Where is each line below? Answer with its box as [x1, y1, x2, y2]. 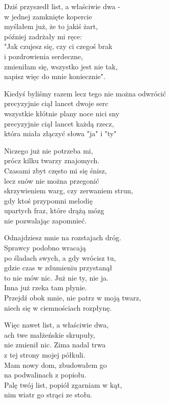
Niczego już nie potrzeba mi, [4, 145, 93, 156]
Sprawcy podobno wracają [4, 242, 86, 253]
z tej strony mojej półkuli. [4, 349, 86, 360]
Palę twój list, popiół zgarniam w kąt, [4, 379, 122, 390]
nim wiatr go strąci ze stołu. [4, 389, 92, 400]
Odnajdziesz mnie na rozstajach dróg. [4, 232, 122, 243]
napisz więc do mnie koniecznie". [4, 71, 105, 82]
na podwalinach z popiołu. [4, 369, 87, 380]
